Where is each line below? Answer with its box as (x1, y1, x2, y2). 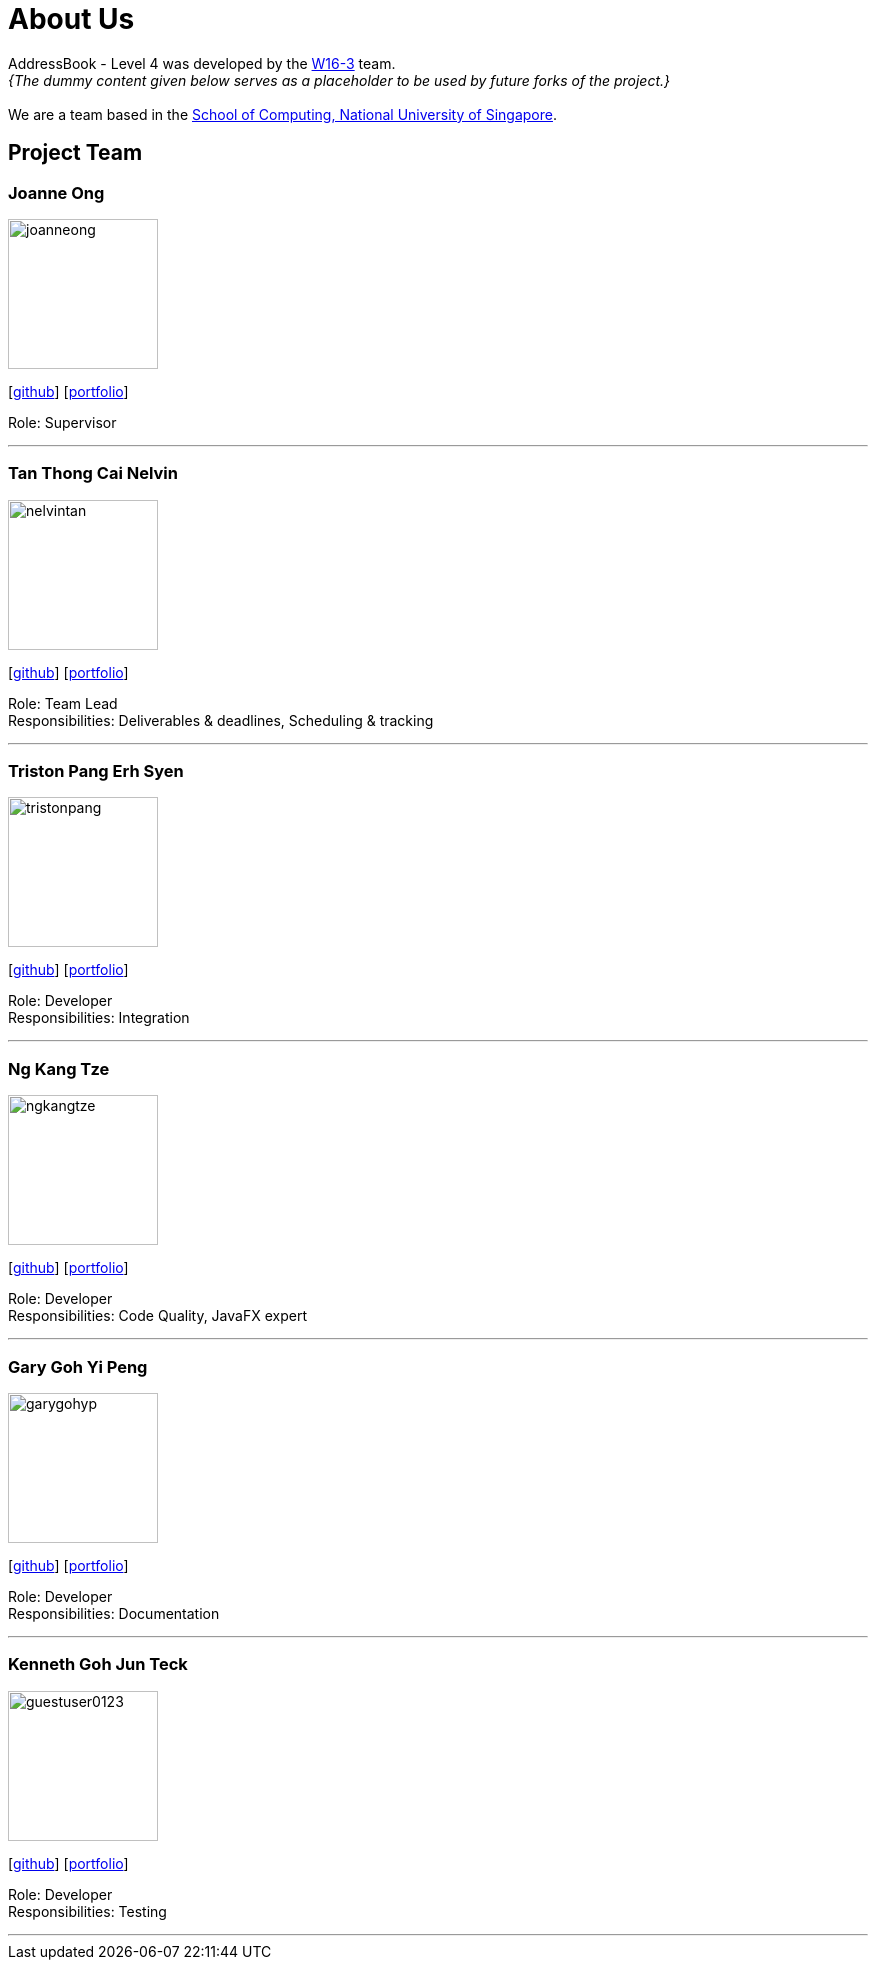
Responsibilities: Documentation (8, 1604, 220, 1622)
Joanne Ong (8, 182, 105, 203)
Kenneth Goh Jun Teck (8, 1654, 188, 1675)
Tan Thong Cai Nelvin (8, 463, 178, 484)
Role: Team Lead (8, 694, 118, 712)
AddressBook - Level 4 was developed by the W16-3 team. (8, 54, 396, 72)
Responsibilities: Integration (8, 1009, 190, 1027)
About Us (8, 2, 135, 36)
